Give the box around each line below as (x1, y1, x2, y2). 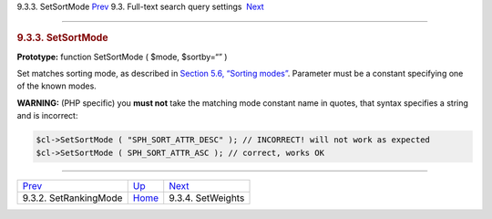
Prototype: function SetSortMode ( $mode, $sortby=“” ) (16, 51, 228, 62)
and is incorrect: (16, 110, 78, 121)
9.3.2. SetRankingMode (22, 192, 123, 204)
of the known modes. (16, 80, 97, 91)
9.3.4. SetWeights (169, 192, 245, 204)
